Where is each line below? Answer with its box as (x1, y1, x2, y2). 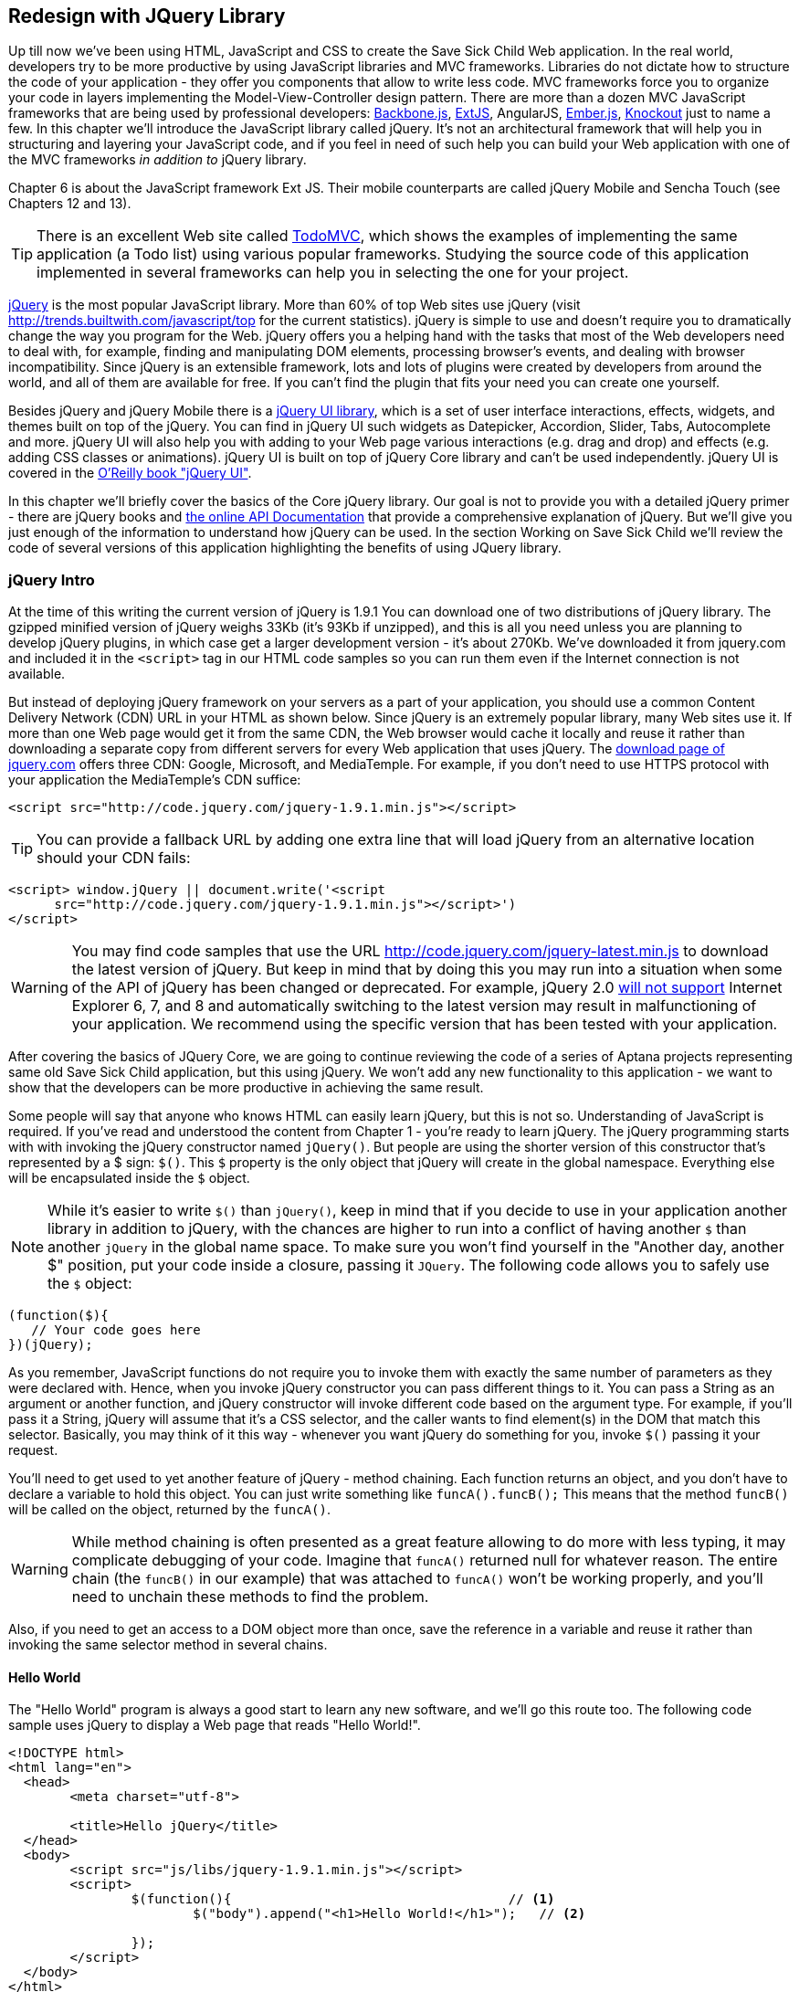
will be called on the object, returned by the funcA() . (8, 1502, 331, 1518)
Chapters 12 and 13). (8, 195, 131, 212)
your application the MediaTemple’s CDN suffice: (8, 772, 301, 788)
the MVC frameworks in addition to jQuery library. (8, 152, 307, 168)
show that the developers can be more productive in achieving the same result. (8, 1080, 484, 1096)
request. (8, 1442, 58, 1459)
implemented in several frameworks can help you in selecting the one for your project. (37, 263, 629, 282)
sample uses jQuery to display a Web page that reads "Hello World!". (8, 1717, 421, 1734)
